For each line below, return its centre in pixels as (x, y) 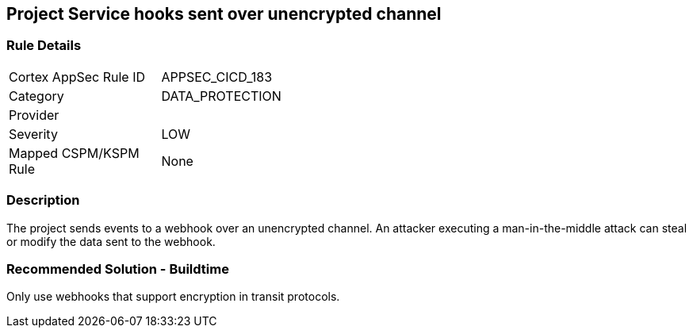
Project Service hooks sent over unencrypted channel (224, 14)
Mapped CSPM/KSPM (74, 153)
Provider (34, 115)
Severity (33, 134)
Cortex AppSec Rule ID (77, 77)
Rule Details (44, 46)
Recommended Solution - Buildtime (118, 269)
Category (36, 96)
